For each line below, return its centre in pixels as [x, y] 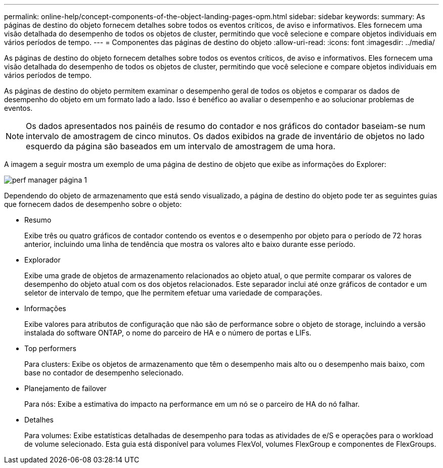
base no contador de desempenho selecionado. [104, 373]
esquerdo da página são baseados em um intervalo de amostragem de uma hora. [181, 146]
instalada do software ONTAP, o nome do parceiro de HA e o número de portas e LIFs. [168, 333]
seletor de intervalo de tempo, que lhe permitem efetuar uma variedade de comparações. [173, 293]
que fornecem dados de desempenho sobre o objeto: [93, 204]
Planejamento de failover [65, 388]
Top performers [50, 348]
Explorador [42, 260]
